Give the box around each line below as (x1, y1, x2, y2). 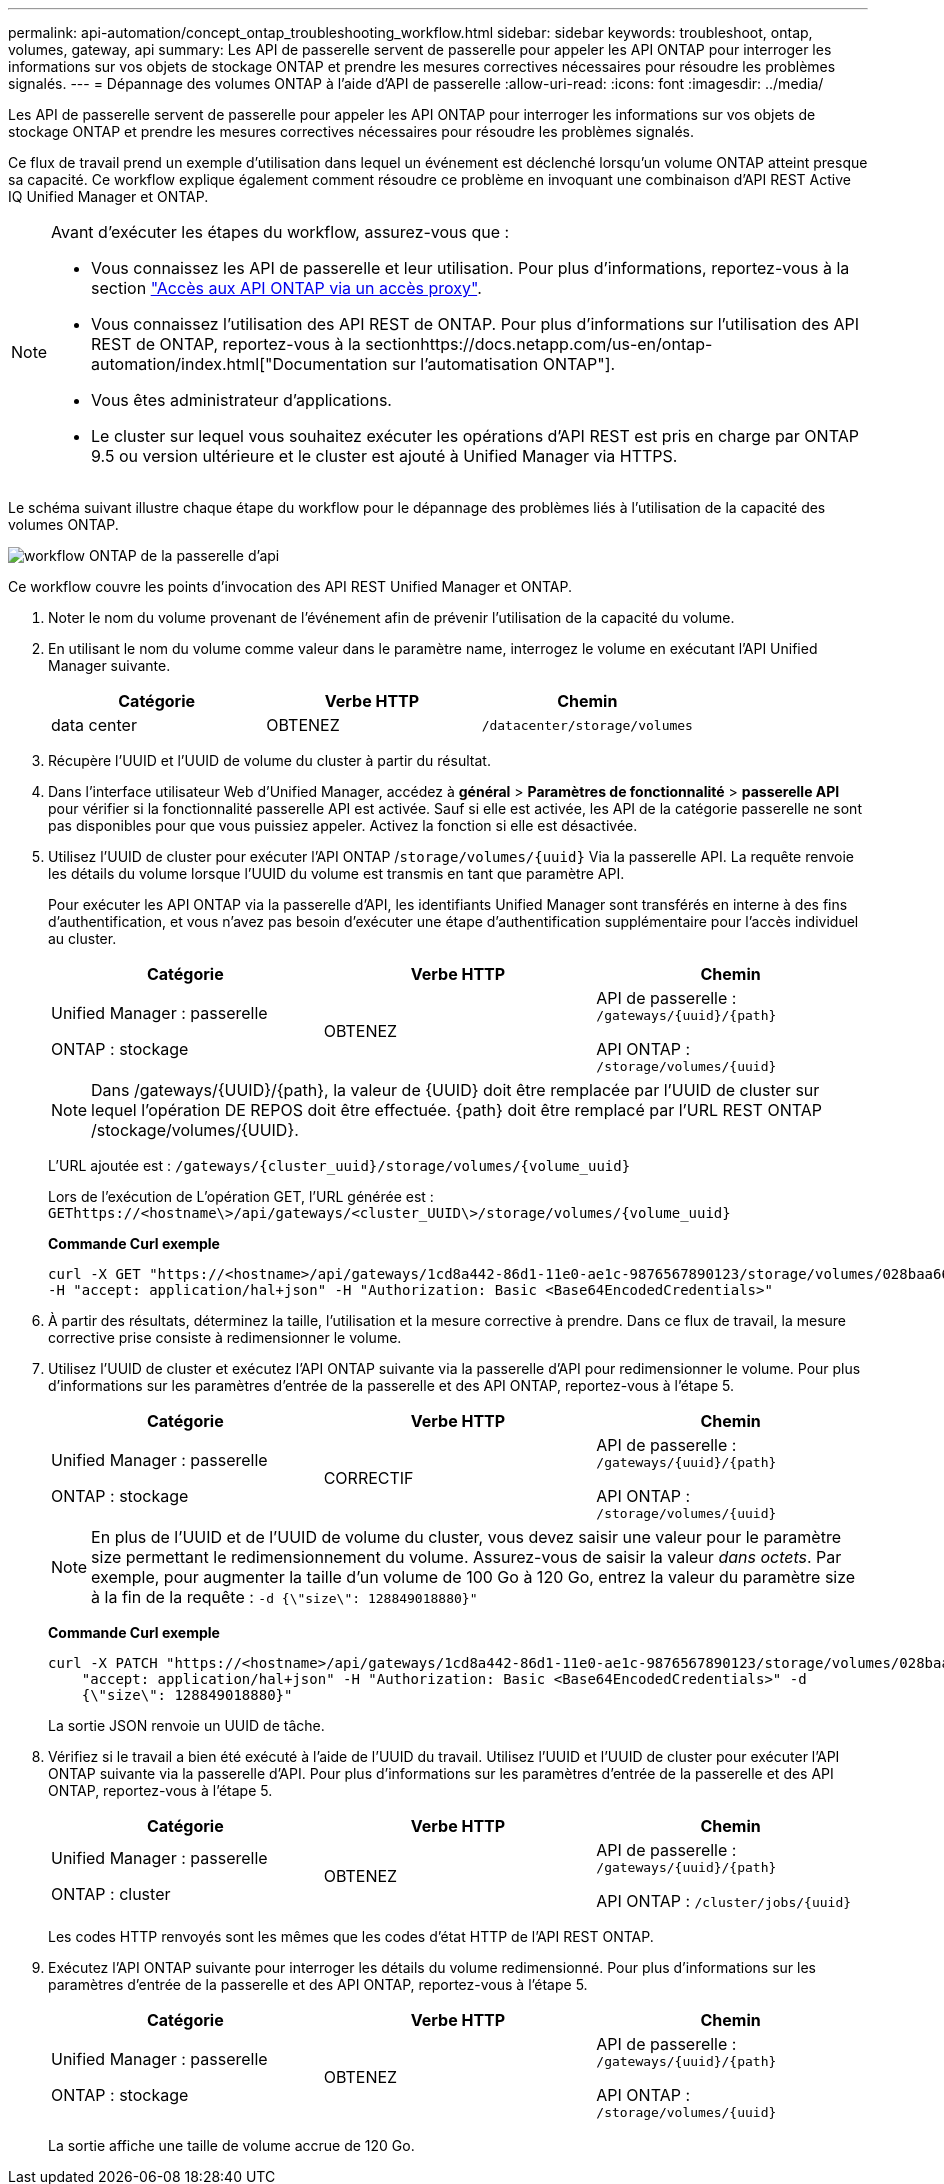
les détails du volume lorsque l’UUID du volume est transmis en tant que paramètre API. (48, 865, 625, 882)
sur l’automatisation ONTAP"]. (391, 354, 616, 374)
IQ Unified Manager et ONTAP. (8, 188, 209, 205)
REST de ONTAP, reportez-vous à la (91, 334, 361, 354)
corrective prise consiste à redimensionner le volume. (48, 1329, 402, 1346)
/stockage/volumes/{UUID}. (91, 1120, 299, 1140)
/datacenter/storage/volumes (481, 717, 693, 733)
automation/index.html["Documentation (91, 354, 388, 374)
